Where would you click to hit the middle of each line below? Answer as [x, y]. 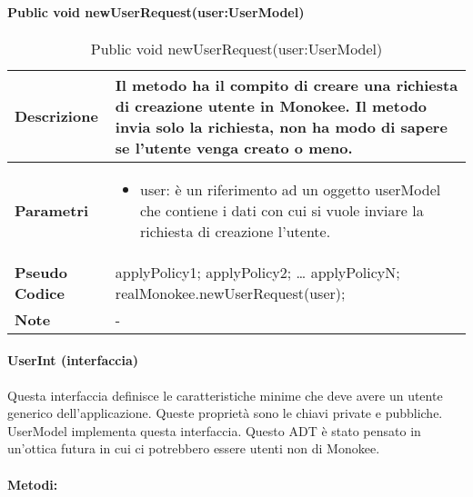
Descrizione [56, 116]
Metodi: [33, 484]
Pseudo [41, 272]
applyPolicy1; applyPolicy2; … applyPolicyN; [257, 272]
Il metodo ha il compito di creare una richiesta [287, 84]
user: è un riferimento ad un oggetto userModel [291, 189]
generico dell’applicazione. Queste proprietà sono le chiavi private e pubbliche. [225, 413]
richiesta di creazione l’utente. [236, 231]
